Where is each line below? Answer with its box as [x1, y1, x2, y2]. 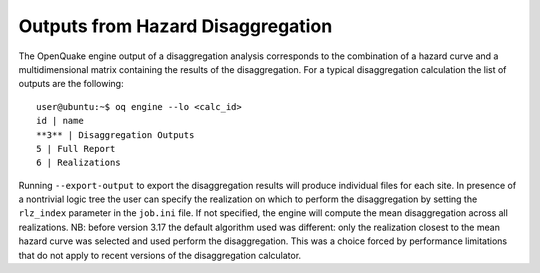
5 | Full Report [36, 143, 116, 154]
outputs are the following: [18, 78, 124, 90]
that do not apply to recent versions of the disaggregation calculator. [18, 249, 302, 261]
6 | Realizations [36, 157, 121, 169]
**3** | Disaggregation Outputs [36, 129, 195, 140]
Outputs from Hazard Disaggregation [18, 15, 333, 37]
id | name [36, 115, 84, 127]
